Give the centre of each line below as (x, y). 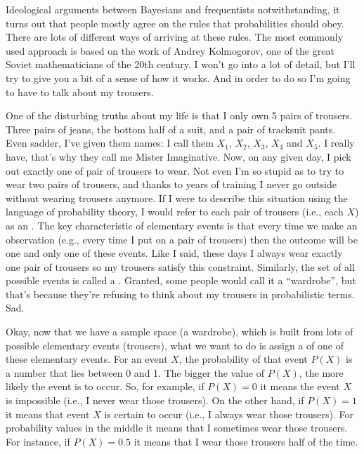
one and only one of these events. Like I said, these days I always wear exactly (174, 253)
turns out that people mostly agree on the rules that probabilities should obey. (175, 23)
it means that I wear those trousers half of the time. (246, 441)
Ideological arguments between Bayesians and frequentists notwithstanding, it (173, 9)
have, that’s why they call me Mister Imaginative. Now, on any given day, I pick (178, 156)
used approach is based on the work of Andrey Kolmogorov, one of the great (170, 50)
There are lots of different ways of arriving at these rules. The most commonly (175, 37)
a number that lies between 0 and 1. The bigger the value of (135, 372)
